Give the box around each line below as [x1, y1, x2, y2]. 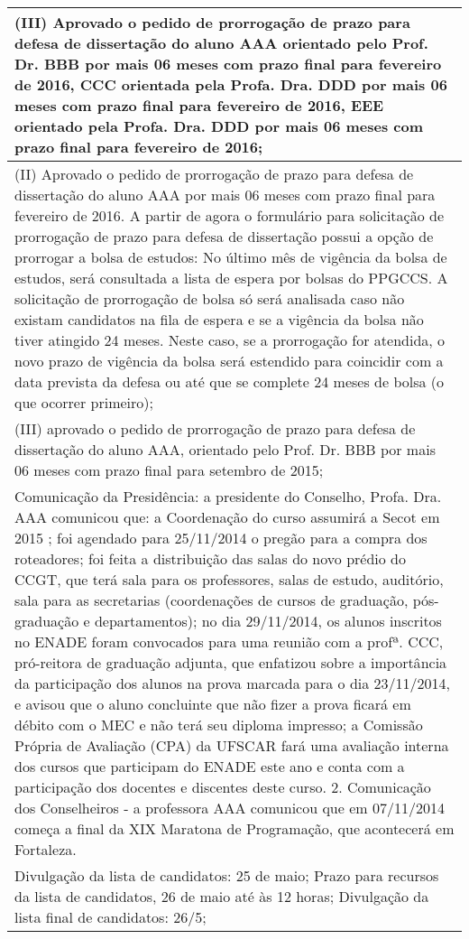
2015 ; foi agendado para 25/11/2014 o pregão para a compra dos [14, 527, 428, 548]
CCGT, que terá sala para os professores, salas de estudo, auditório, [14, 569, 444, 590]
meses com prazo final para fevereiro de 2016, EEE [14, 95, 384, 116]
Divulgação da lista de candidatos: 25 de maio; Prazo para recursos [14, 865, 439, 886]
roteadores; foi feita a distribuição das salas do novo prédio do [14, 548, 406, 569]
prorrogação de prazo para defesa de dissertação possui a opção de [14, 226, 434, 246]
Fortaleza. [14, 839, 77, 860]
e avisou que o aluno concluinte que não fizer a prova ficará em [14, 693, 411, 714]
